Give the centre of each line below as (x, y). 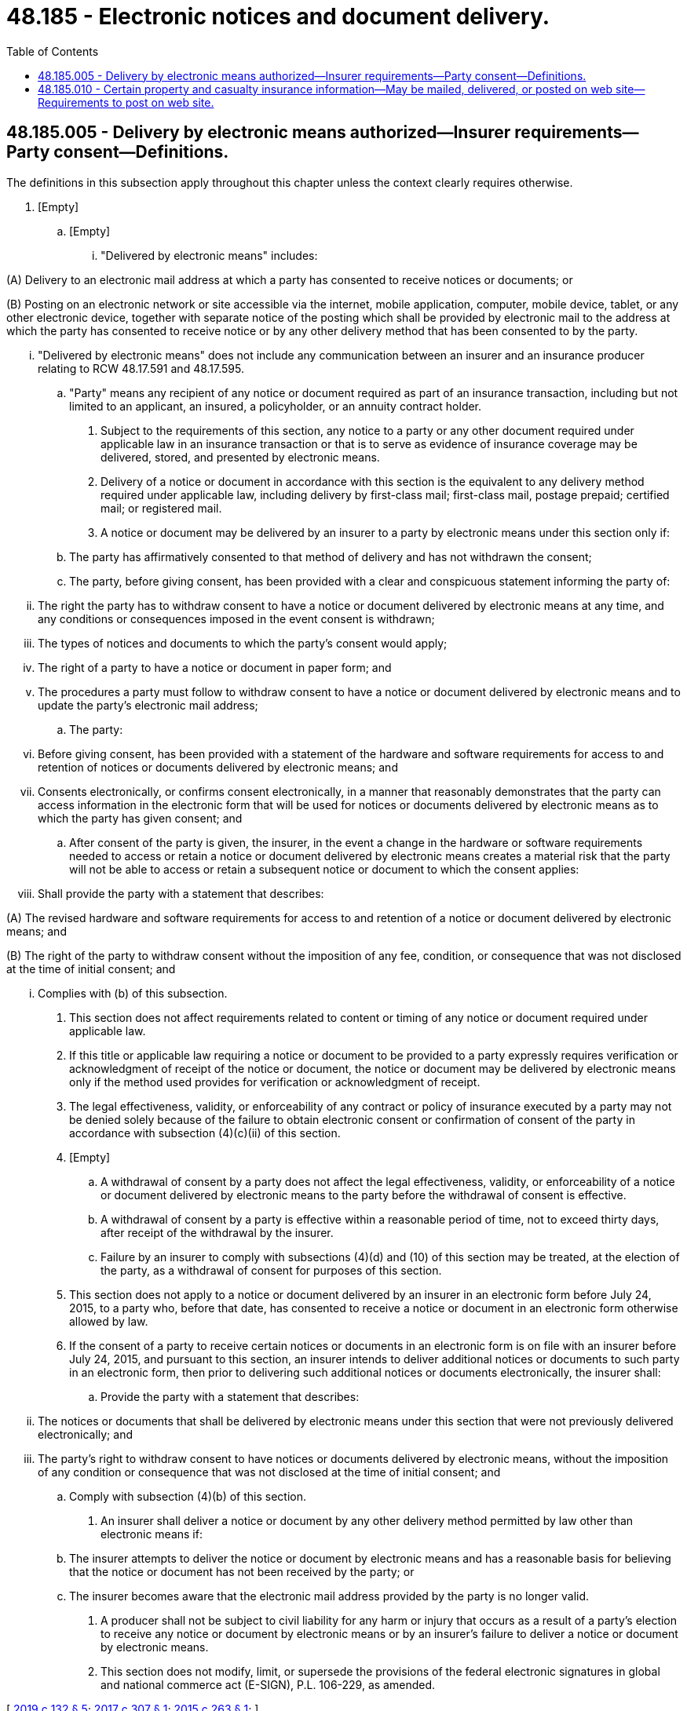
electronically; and (85, 1434)
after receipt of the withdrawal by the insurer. (217, 1232)
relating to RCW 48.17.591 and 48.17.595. (141, 368)
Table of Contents (53, 51)
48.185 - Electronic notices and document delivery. (278, 16)
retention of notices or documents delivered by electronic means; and (218, 767)
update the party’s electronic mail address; (148, 705)
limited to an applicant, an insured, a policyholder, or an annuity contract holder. (276, 406)
